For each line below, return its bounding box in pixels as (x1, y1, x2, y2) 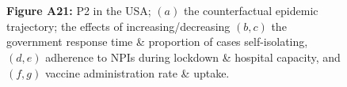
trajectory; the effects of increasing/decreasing (6, 17, 231, 34)
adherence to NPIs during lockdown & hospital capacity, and (45, 48, 341, 65)
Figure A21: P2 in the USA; (6, 2, 151, 19)
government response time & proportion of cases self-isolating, (6, 33, 308, 50)
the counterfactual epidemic (183, 2, 318, 19)
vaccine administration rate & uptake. (44, 64, 230, 81)
